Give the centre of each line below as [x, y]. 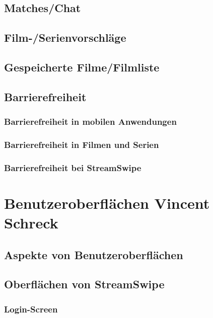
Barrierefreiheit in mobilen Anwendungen [90, 122]
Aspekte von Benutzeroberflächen [94, 254]
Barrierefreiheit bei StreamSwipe [73, 167]
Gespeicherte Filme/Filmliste [82, 67]
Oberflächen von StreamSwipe [84, 284]
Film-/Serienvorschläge [65, 37]
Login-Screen [31, 309]
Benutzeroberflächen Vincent [107, 203]
